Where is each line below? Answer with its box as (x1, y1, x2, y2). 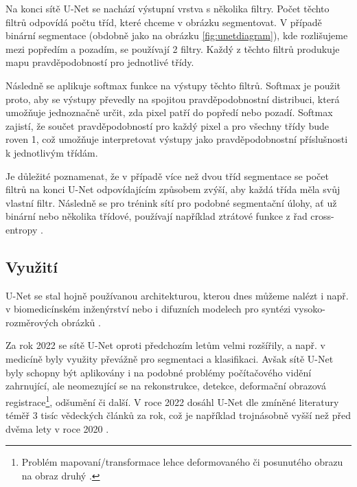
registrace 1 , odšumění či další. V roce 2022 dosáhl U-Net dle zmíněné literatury (5, 392, 339, 409)
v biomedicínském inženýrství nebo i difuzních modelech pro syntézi (5, 302, 291, 316)
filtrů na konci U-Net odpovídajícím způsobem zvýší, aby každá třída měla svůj (5, 182, 341, 196)
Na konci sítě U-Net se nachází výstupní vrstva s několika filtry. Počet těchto (5, 1, 330, 15)
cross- (310, 209, 334, 223)
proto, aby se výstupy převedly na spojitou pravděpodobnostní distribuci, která (5, 91, 340, 106)
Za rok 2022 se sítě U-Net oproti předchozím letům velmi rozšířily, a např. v (5, 338, 325, 352)
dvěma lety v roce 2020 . (5, 421, 109, 435)
